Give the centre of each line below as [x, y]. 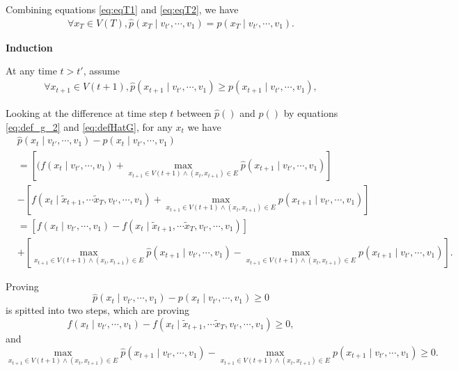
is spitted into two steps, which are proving [98, 310]
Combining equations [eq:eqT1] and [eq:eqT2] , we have [122, 9]
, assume [101, 71]
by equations [311, 113]
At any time [31, 71]
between [194, 113]
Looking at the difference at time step [86, 113]
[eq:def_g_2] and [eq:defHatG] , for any [89, 126]
